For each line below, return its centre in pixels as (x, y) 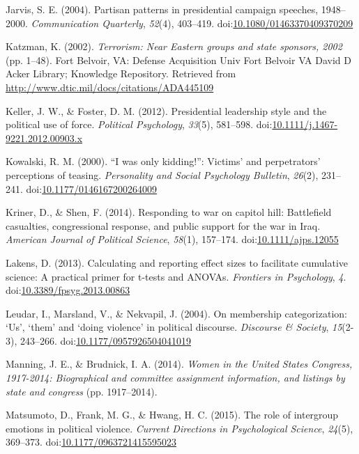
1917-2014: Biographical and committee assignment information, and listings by (175, 378)
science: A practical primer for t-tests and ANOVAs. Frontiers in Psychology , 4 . (176, 276)
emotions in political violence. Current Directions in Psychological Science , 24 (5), (179, 428)
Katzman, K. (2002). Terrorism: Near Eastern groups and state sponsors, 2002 (174, 46)
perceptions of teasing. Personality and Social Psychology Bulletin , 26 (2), (162, 174)
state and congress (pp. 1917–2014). (82, 391)
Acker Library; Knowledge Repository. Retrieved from (121, 73)
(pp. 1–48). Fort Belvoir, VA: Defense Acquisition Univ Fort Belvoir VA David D (178, 60)
